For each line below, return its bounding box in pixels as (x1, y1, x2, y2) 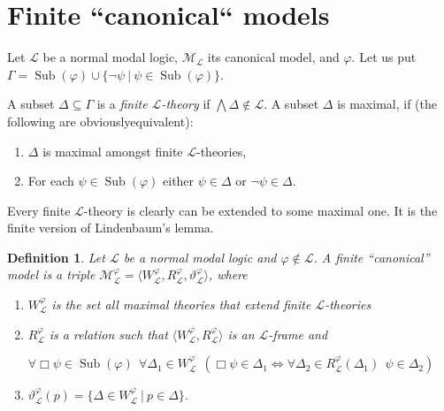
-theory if (161, 95, 211, 113)
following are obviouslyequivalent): (7, 111, 194, 130)
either (163, 171, 195, 190)
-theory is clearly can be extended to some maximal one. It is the (83, 201, 438, 219)
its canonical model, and (207, 48, 340, 66)
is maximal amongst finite (42, 141, 183, 160)
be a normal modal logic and (123, 247, 277, 266)
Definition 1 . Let (7, 247, 105, 266)
